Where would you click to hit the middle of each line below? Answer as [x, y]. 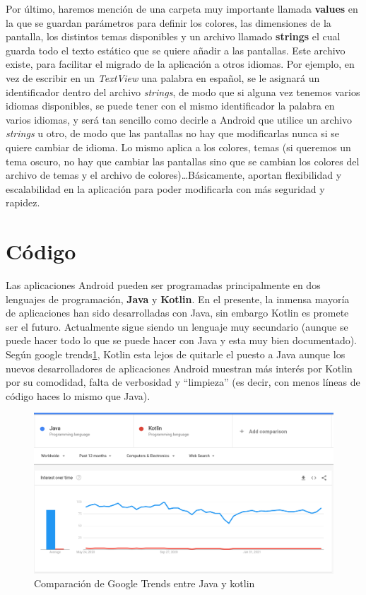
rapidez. [23, 202]
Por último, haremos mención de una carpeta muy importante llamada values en [182, 8]
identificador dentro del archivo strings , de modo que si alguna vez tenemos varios [183, 92]
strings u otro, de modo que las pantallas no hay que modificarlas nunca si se [172, 133]
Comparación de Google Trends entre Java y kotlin [144, 583]
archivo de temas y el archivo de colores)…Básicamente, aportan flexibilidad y [174, 175]
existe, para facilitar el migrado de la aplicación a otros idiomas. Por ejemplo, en [180, 64]
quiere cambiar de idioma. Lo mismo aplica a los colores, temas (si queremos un [178, 147]
